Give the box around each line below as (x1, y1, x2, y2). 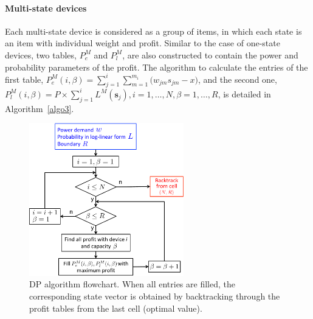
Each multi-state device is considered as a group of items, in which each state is (5, 24, 302, 37)
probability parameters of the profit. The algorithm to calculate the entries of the (5, 60, 308, 73)
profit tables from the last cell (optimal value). (29, 301, 202, 314)
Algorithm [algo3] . (5, 102, 74, 114)
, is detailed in (218, 87, 271, 100)
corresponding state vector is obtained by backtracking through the (29, 290, 280, 303)
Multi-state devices (5, 1, 87, 14)
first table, (5, 72, 44, 85)
